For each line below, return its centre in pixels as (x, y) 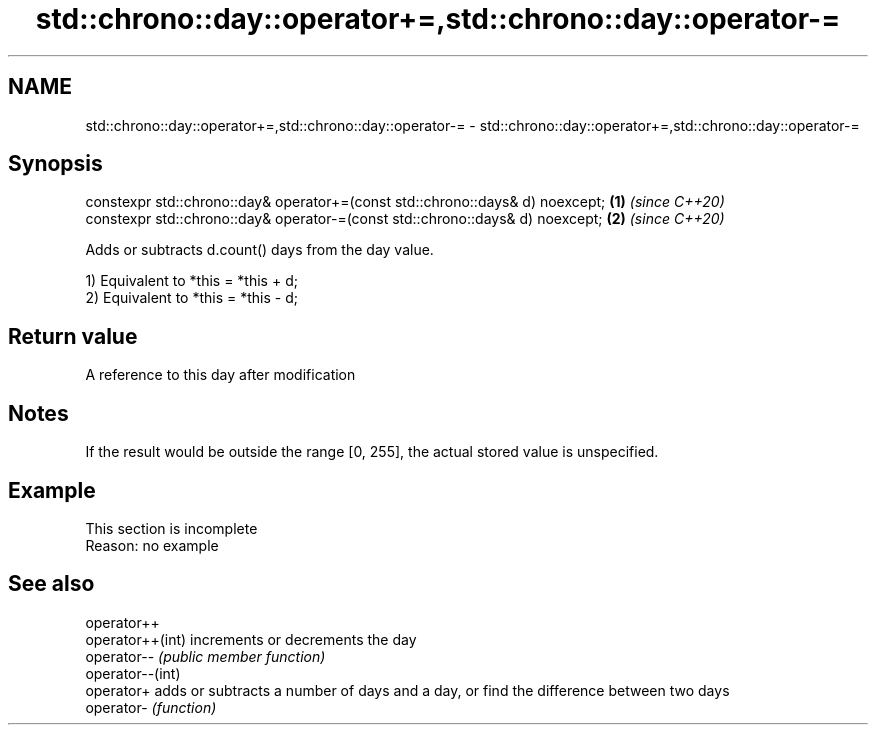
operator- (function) (151, 707)
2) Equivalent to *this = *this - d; (191, 298)
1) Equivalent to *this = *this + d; (191, 281)
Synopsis (55, 164)
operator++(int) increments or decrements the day (251, 639)
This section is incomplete (171, 528)
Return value (73, 336)
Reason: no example (152, 545)
